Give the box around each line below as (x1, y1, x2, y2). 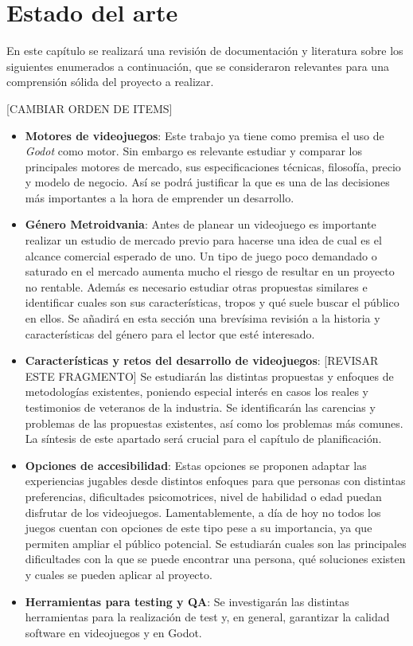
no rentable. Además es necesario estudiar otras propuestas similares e (25, 278, 368, 295)
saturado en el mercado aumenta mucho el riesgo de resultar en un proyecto (25, 263, 395, 280)
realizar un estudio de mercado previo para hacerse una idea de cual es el (25, 232, 382, 249)
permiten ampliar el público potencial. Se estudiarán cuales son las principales (25, 534, 407, 551)
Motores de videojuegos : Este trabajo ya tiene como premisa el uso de (25, 127, 384, 143)
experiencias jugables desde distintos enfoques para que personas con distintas (25, 472, 406, 489)
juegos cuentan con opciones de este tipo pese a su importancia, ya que (25, 519, 372, 536)
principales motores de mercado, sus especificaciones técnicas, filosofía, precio (25, 158, 401, 174)
